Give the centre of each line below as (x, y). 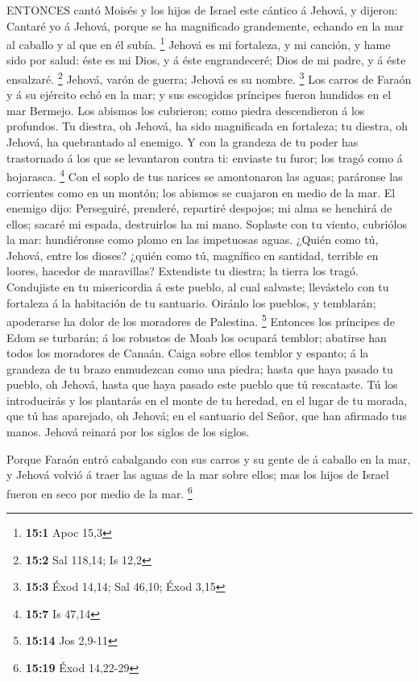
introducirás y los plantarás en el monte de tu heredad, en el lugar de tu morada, (207, 400)
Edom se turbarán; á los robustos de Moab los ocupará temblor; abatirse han (197, 337)
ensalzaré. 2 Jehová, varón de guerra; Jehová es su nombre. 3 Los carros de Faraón (209, 78)
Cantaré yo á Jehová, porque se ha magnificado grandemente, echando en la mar (205, 25)
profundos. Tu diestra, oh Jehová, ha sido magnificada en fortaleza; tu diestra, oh (207, 126)
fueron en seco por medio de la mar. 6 (100, 492)
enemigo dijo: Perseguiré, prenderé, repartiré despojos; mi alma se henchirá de (199, 208)
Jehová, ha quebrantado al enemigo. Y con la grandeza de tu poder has (183, 142)
